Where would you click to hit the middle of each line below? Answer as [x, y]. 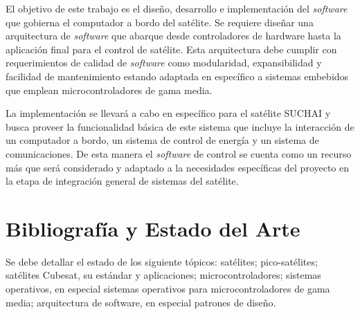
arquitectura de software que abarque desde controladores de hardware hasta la [173, 36]
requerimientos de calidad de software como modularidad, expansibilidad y [164, 63]
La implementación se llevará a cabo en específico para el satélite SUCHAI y [168, 113]
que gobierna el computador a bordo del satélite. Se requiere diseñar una [160, 22]
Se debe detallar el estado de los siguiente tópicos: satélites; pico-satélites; [162, 261]
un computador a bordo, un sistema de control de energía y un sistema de [162, 140]
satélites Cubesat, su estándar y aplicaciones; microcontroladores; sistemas [163, 275]
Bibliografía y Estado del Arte [153, 228]
